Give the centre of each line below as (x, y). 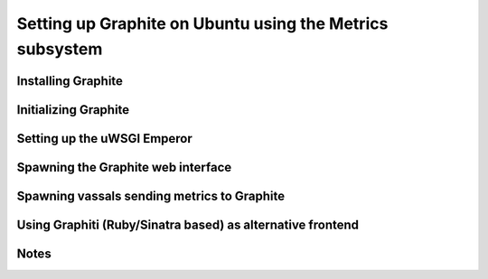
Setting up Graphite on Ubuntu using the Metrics (202, 23)
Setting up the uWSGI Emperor (105, 139)
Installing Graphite (70, 81)
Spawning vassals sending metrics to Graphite (150, 195)
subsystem (60, 49)
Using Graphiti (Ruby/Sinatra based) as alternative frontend (188, 224)
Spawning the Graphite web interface (124, 167)
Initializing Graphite (73, 110)
